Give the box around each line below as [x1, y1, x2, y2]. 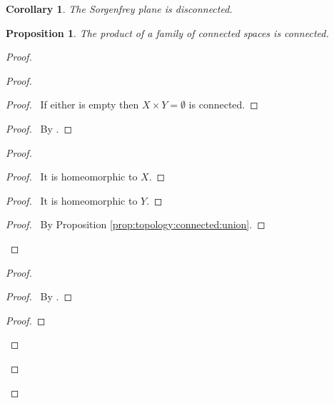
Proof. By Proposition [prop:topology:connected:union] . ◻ [6, 217, 265, 232]
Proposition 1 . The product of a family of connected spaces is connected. [6, 25, 329, 40]
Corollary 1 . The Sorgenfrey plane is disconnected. [6, 1, 233, 16]
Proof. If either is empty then [6, 97, 139, 112]
